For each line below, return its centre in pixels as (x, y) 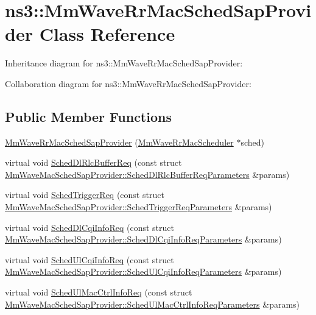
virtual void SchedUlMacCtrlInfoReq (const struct (99, 292)
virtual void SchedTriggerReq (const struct (85, 195)
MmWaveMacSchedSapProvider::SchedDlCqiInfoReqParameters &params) (143, 239)
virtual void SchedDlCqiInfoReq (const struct (90, 227)
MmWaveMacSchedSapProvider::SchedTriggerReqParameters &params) (139, 207)
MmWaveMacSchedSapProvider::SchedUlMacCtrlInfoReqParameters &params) (153, 304)
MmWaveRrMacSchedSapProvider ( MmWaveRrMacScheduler (119, 142)
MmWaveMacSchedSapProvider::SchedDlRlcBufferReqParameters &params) (147, 174)
